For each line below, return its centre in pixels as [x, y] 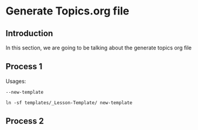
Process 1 [24, 67]
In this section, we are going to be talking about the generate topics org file [99, 48]
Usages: [16, 81]
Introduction [29, 33]
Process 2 [25, 121]
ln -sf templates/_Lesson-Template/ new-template [69, 103]
